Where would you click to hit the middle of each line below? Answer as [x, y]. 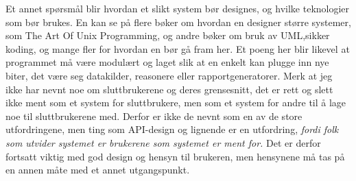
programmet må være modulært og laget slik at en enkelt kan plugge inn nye [167, 62]
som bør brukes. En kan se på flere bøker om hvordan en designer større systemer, [178, 22]
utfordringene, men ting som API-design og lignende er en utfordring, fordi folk [172, 129]
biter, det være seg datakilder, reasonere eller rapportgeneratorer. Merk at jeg [169, 75]
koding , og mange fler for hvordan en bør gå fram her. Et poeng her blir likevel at [178, 48]
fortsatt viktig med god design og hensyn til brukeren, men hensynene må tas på [175, 156]
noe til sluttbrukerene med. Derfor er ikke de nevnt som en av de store [154, 116]
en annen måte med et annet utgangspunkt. [98, 170]
